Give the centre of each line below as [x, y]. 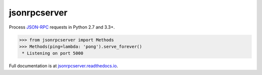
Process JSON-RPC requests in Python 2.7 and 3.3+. [62, 27]
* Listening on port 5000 [53, 53]
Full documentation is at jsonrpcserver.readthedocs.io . [64, 66]
